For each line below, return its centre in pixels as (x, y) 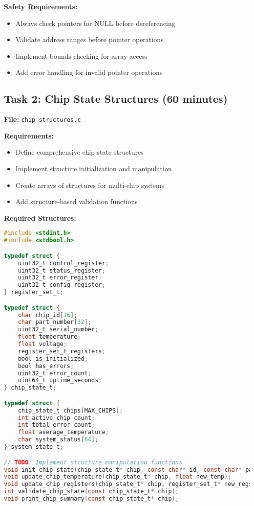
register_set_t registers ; (62, 351)
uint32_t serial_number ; (58, 330)
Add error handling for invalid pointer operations (89, 72)
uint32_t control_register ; (63, 263)
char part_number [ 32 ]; (55, 322)
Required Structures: (40, 218)
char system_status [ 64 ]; (58, 440)
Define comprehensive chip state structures (79, 152)
